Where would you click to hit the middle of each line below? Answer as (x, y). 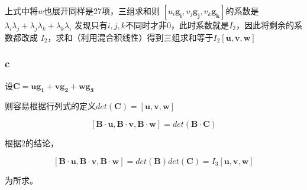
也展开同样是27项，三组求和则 (102, 11)
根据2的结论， (32, 143)
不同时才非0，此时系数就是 (177, 25)
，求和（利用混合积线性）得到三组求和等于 (130, 37)
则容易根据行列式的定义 (50, 106)
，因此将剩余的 (265, 25)
